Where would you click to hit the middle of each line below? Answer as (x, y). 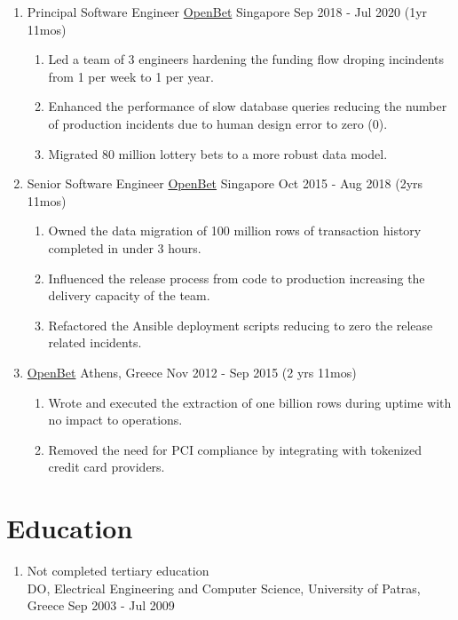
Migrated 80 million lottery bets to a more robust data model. (218, 153)
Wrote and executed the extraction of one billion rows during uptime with (250, 402)
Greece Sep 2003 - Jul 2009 (101, 605)
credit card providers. (107, 467)
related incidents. (95, 342)
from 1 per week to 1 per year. (131, 76)
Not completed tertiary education (118, 570)
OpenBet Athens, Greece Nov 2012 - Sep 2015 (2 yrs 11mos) (192, 372)
